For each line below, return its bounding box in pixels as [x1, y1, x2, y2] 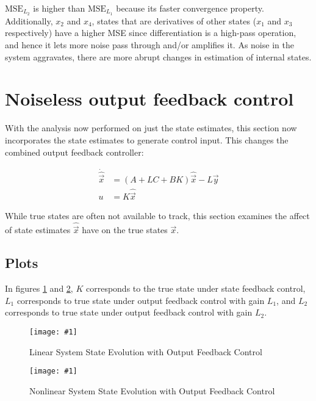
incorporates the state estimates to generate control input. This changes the [5, 133, 289, 146]
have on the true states [82, 223, 168, 236]
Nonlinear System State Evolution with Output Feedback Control [29, 384, 275, 397]
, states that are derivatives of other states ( [92, 14, 257, 27]
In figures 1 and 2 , [5, 282, 73, 295]
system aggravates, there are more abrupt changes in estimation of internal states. [5, 50, 312, 63]
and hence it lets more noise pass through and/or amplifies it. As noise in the [5, 38, 294, 51]
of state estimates [5, 223, 71, 236]
